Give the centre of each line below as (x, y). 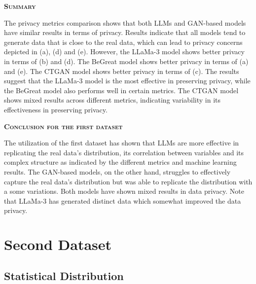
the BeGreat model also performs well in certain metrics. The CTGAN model (121, 90)
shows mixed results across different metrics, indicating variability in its (112, 100)
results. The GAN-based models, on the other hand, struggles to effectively (117, 171)
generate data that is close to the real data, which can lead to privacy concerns (123, 42)
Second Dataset (58, 244)
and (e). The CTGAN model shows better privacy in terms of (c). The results (122, 71)
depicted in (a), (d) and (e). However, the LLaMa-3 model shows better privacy (124, 52)
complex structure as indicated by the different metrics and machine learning (120, 162)
